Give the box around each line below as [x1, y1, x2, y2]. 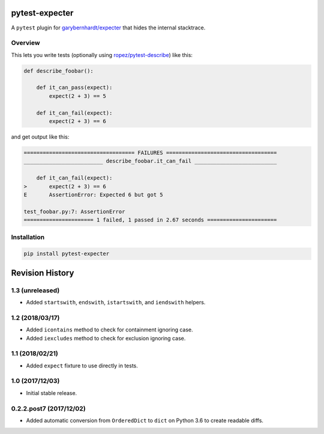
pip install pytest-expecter [23, 250, 110, 258]
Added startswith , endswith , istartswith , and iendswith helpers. [26, 298, 206, 306]
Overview [11, 39, 40, 47]
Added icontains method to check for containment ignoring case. [26, 326, 193, 333]
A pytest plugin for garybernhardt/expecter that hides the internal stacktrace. [11, 24, 206, 31]
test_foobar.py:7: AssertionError [23, 208, 125, 215]
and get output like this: [11, 133, 70, 140]
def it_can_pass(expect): [36, 84, 113, 91]
